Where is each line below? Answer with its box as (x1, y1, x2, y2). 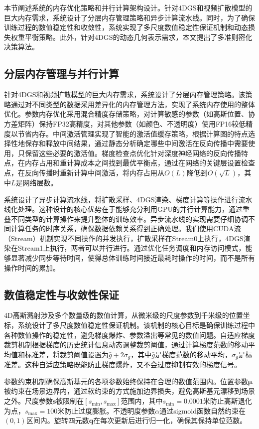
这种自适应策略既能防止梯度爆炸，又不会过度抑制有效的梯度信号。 (24, 359, 241, 370)
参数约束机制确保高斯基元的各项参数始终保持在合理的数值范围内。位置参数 (4, 376, 248, 386)
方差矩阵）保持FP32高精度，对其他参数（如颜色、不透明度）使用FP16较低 (4, 118, 246, 129)
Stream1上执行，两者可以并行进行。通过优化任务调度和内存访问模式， (17, 243, 246, 253)
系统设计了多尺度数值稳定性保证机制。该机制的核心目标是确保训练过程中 (17, 320, 255, 330)
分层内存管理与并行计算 (4, 66, 119, 81)
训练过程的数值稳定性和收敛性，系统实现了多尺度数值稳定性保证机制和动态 (4, 22, 248, 32)
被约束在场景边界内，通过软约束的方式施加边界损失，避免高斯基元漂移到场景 (4, 386, 255, 396)
